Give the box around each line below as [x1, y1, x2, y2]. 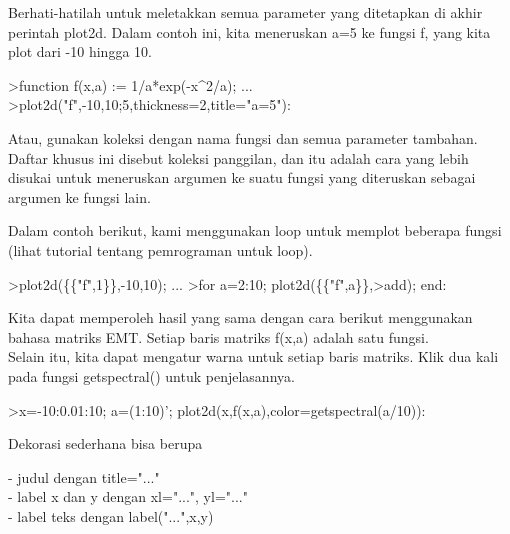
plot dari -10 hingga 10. [8, 41, 152, 62]
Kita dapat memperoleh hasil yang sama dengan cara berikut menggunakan [8, 307, 473, 328]
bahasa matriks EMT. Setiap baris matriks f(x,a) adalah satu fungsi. [8, 326, 429, 347]
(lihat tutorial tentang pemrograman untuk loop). [8, 239, 313, 260]
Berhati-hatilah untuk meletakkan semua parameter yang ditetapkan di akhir [8, 2, 483, 22]
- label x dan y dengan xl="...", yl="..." [8, 486, 248, 507]
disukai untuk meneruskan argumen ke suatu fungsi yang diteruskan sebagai [8, 167, 476, 188]
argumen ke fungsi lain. [8, 186, 151, 207]
